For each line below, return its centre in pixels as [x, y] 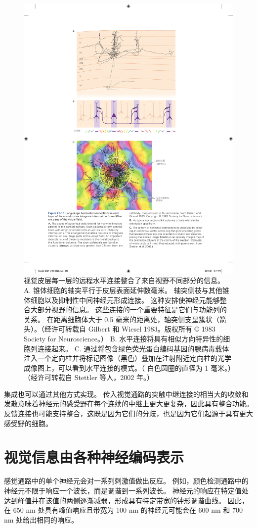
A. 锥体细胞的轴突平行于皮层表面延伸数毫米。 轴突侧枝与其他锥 [127, 290]
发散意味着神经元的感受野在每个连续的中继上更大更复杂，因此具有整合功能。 [128, 404]
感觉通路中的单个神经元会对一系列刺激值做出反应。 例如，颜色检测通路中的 [126, 481]
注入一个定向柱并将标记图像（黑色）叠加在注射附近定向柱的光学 [128, 358]
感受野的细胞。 [28, 423]
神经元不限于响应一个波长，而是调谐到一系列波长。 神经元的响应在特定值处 [126, 490]
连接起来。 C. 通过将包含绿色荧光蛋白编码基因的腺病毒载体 [133, 348]
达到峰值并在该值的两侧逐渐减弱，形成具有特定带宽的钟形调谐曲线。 [115, 500]
